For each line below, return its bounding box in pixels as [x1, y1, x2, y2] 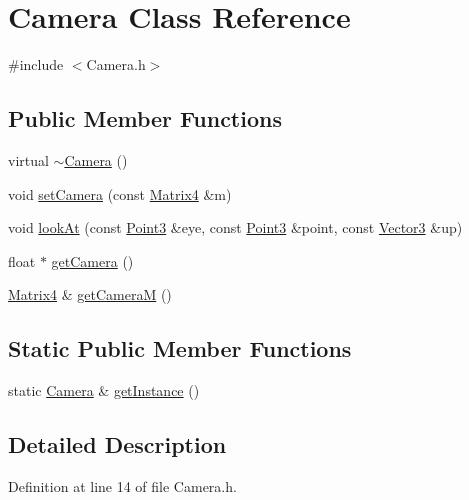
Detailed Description [8, 429, 227, 460]
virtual [8, 149, 49, 170]
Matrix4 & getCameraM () [8, 284, 172, 305]
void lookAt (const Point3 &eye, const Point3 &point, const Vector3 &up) [8, 217, 463, 238]
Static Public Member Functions [8, 333, 352, 364]
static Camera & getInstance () [8, 380, 200, 401]
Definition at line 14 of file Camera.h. [8, 475, 237, 496]
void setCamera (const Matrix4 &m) [8, 183, 232, 204]
